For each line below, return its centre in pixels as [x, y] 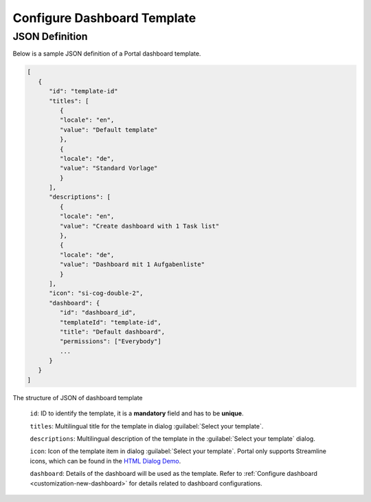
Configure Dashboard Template [104, 18]
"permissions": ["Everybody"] [110, 341]
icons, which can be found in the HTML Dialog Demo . [105, 461]
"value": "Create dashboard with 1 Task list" [139, 226]
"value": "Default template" [109, 130]
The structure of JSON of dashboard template [78, 397]
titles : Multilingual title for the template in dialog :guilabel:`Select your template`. [147, 426]
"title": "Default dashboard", [112, 331]
